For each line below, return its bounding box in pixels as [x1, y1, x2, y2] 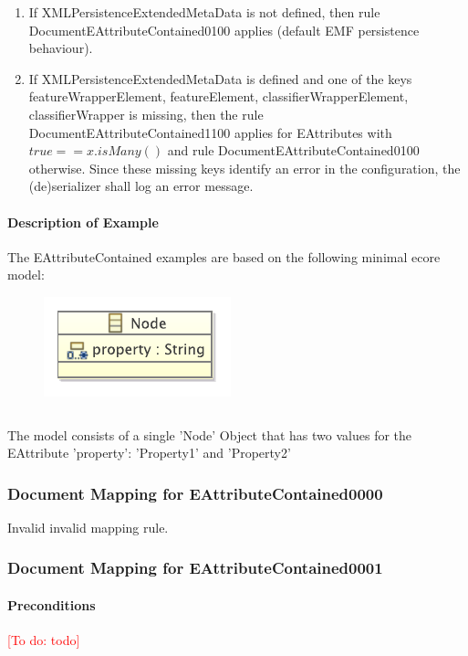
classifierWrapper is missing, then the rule [28, 104, 264, 123]
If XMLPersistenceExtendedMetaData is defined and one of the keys [28, 69, 412, 88]
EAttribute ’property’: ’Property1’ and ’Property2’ [7, 443, 291, 462]
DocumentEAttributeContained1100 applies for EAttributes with [28, 122, 392, 142]
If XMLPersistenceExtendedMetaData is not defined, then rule [28, 3, 380, 21]
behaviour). [28, 38, 93, 58]
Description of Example [7, 212, 159, 231]
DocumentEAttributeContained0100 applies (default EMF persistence [28, 20, 420, 39]
